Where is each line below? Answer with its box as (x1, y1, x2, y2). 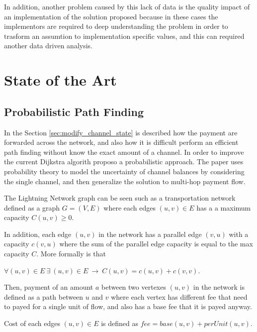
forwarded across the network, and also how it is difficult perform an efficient (4, 137, 239, 147)
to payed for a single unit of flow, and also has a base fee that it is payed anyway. (4, 301, 252, 312)
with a (229, 228, 249, 239)
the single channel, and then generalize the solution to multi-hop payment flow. (4, 176, 246, 186)
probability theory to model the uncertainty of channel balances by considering (4, 166, 245, 176)
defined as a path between (4, 291, 84, 302)
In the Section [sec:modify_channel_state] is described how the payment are (4, 127, 238, 137)
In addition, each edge (4, 228, 72, 239)
